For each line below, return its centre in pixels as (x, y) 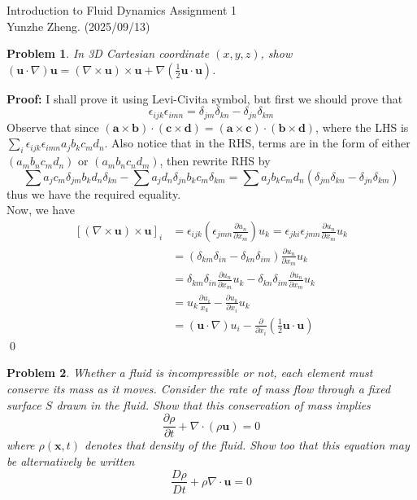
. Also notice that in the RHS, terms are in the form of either (257, 143)
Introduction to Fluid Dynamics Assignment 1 (122, 10)
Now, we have (41, 210)
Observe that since (53, 127)
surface (24, 404)
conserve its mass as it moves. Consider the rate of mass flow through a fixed (199, 389)
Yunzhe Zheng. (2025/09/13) (78, 26)
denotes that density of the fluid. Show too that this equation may (247, 445)
